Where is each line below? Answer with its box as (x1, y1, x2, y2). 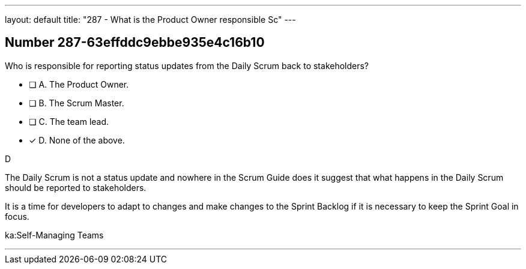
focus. (5, 211, 29, 222)
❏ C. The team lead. (29, 116, 109, 127)
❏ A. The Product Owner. (29, 79, 129, 89)
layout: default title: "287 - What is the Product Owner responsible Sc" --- (5, 14, 296, 25)
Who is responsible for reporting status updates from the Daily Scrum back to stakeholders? (5, 60, 369, 71)
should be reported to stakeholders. (5, 182, 147, 193)
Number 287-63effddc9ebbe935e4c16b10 (5, 35, 265, 50)
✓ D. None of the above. (29, 134, 125, 145)
